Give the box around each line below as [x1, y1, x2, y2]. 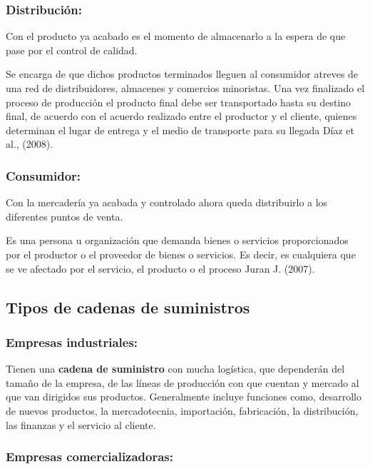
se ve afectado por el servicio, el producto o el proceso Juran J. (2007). [6, 261, 315, 276]
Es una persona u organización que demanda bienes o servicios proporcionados [6, 233, 349, 248]
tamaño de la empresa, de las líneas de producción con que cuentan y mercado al [6, 375, 359, 390]
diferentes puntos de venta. [6, 208, 123, 223]
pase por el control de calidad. [6, 42, 138, 57]
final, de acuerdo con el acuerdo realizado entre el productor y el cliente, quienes [6, 109, 357, 123]
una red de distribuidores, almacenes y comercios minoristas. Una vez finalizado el [6, 81, 365, 95]
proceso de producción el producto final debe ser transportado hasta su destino [6, 94, 351, 109]
